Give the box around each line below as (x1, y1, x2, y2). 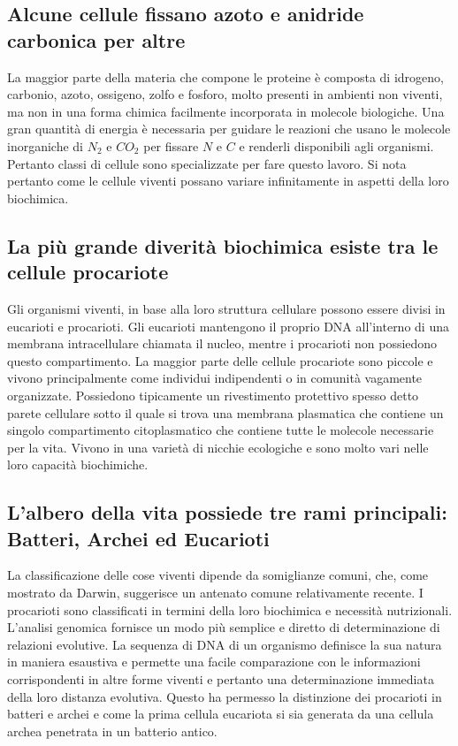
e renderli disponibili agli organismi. (239, 136, 434, 155)
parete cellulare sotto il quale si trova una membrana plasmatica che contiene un (7, 403, 444, 422)
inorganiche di (7, 136, 84, 155)
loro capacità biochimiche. (7, 455, 149, 474)
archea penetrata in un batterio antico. (7, 721, 218, 740)
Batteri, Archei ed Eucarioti (7, 524, 270, 552)
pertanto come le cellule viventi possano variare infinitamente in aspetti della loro (7, 171, 449, 190)
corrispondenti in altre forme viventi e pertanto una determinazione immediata (7, 670, 434, 689)
